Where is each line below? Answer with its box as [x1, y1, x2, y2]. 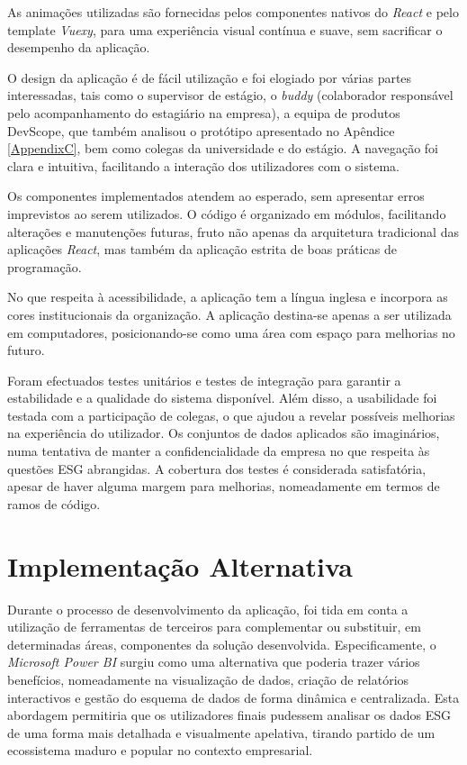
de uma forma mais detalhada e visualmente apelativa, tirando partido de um [7, 723, 436, 742]
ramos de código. [7, 494, 101, 513]
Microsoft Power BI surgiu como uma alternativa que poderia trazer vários [7, 652, 420, 671]
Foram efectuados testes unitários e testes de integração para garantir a [7, 370, 401, 389]
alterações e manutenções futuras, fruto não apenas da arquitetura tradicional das [7, 222, 459, 241]
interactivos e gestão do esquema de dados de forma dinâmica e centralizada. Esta [7, 688, 460, 706]
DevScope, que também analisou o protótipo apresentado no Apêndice [7, 121, 395, 140]
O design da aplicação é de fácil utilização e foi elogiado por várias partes [7, 68, 412, 87]
